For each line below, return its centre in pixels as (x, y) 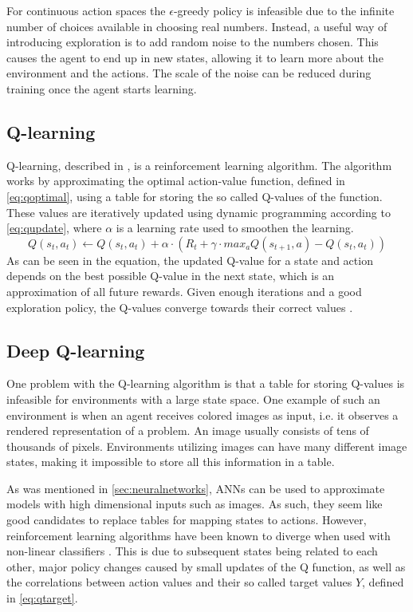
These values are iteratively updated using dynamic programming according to (199, 212)
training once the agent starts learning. (102, 88)
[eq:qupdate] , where (54, 228)
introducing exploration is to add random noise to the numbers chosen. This (193, 42)
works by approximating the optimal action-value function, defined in (176, 181)
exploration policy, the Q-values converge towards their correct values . (180, 307)
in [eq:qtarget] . (42, 598)
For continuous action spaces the (86, 10)
